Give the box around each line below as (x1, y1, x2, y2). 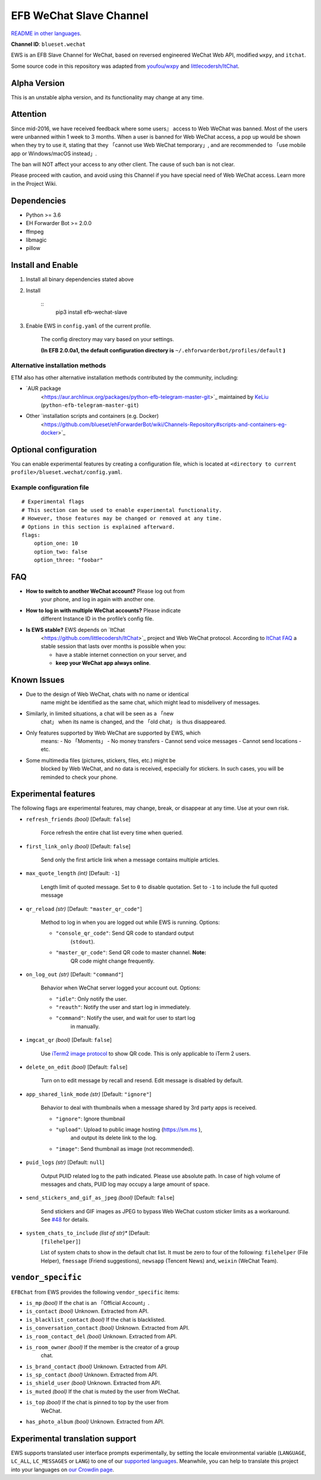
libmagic (26, 236, 47, 243)
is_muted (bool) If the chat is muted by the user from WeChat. (26, 1388, 181, 1395)
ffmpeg (26, 228, 44, 235)
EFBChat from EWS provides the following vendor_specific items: (11, 1288, 180, 1295)
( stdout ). (70, 938, 95, 945)
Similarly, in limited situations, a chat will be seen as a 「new (26, 710, 174, 717)
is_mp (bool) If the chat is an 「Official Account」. (26, 1299, 150, 1306)
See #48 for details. (40, 1216, 89, 1223)
